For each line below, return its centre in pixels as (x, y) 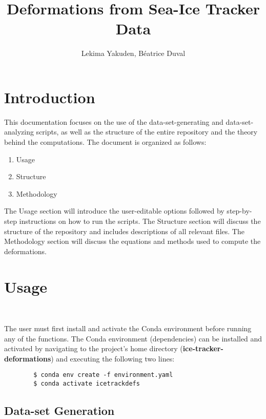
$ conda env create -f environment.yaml (103, 375)
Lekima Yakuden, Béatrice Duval (133, 53)
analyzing (19, 132)
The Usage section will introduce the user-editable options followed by (114, 211)
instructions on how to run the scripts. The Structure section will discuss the (140, 221)
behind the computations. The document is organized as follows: (105, 142)
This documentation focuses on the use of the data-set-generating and (114, 121)
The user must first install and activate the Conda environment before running (128, 328)
